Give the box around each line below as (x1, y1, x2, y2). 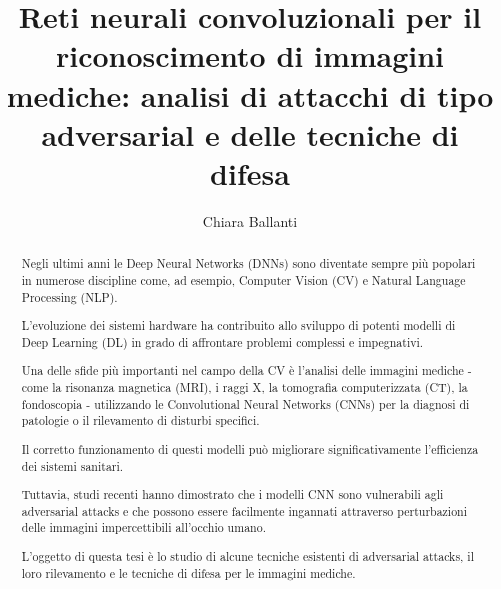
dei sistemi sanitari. (21, 457, 124, 474)
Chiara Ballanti (202, 210, 298, 231)
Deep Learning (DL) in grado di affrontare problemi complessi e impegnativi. (21, 333, 424, 350)
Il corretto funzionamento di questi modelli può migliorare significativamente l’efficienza (21, 440, 479, 457)
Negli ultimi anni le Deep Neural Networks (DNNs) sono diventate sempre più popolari (21, 255, 476, 272)
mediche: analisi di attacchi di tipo (6, 74, 494, 115)
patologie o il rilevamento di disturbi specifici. (21, 412, 260, 429)
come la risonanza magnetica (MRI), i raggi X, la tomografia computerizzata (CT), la (21, 378, 468, 395)
